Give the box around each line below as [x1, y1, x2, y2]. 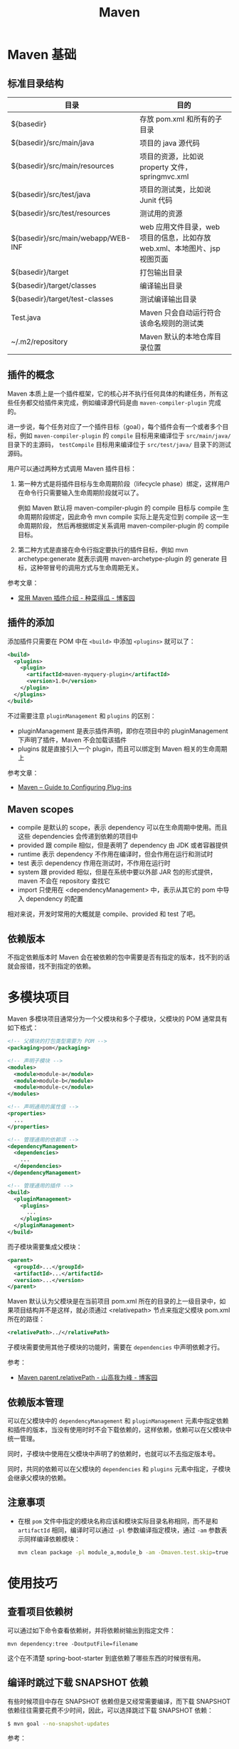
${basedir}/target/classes [11, 281, 97, 290]
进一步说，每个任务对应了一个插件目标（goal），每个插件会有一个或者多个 [7, 422, 223, 430]
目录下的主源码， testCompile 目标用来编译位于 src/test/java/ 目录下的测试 [7, 440, 231, 448]
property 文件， [139, 162, 192, 172]
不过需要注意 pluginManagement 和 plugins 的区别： [7, 711, 156, 720]
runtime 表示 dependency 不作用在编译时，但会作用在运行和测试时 [17, 850, 213, 859]
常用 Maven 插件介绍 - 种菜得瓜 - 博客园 [17, 593, 135, 602]
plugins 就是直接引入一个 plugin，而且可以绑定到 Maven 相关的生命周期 [17, 744, 228, 753]
